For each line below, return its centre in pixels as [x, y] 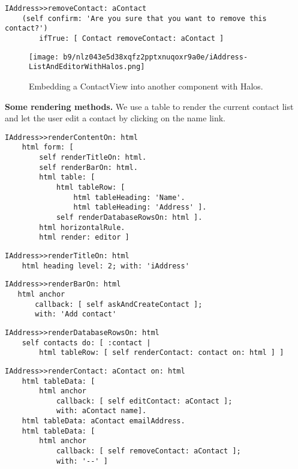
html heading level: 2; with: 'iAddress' [106, 266]
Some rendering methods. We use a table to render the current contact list [149, 106]
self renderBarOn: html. [88, 167]
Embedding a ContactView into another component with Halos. [146, 86]
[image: [44, 57]
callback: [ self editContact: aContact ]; [144, 401]
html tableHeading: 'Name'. [129, 197]
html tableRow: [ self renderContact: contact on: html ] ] [162, 353]
